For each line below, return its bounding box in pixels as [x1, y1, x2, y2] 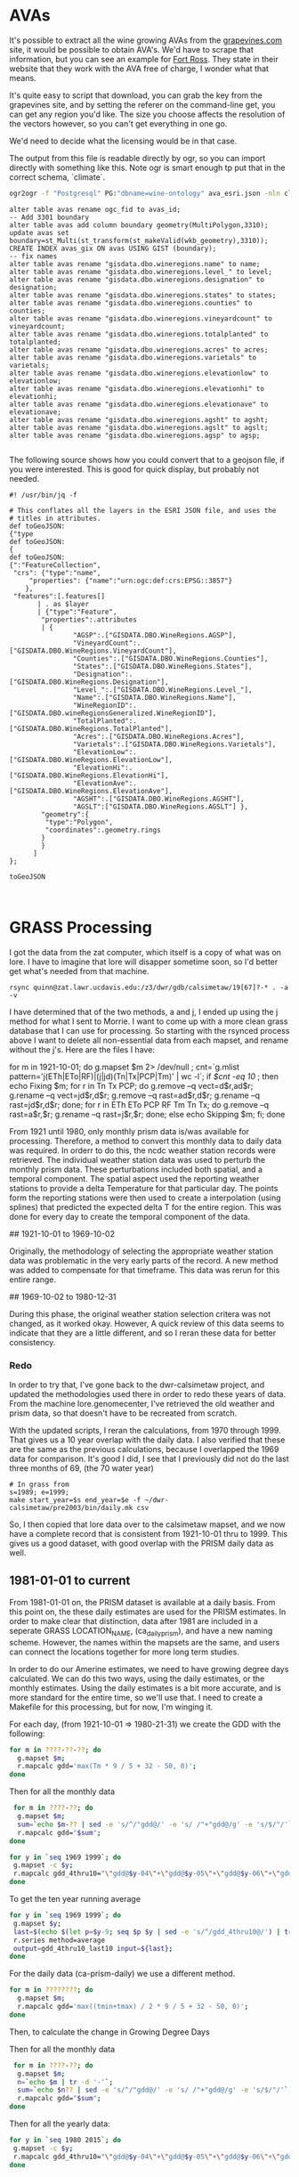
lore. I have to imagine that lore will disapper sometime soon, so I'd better [9, 956, 279, 967]
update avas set [9, 228, 69, 237]
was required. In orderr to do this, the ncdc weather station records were [9, 1145, 276, 1156]
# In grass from [9, 1480, 69, 1490]
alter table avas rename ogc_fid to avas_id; [9, 205, 181, 214]
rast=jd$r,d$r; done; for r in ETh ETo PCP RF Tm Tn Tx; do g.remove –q [9, 1099, 270, 1109]
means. [9, 72, 37, 83]
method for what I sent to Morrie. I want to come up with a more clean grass [9, 1016, 288, 1027]
